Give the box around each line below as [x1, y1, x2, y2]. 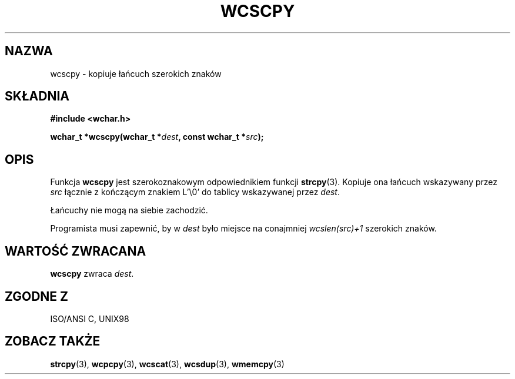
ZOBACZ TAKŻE [5, 334, 101, 349]
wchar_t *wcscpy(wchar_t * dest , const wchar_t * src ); [50, 132, 264, 142]
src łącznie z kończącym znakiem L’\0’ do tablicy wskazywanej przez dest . [50, 187, 340, 197]
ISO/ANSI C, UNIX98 [50, 313, 129, 324]
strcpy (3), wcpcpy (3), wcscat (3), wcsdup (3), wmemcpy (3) [50, 358, 285, 369]
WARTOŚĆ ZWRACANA [5, 243, 146, 259]
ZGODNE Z [5, 289, 69, 304]
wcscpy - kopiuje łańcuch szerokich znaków [50, 68, 222, 79]
